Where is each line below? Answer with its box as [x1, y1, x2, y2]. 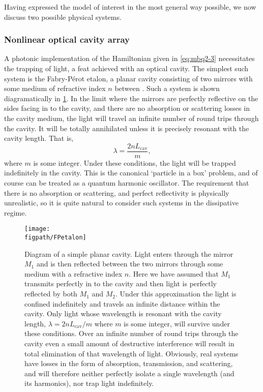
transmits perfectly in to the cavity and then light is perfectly [24, 278, 217, 289]
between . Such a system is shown [114, 83, 220, 94]
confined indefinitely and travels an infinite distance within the [24, 298, 220, 309]
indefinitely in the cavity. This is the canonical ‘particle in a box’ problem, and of [4, 167, 258, 178]
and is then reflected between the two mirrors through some [36, 258, 223, 269]
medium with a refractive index [24, 268, 123, 279]
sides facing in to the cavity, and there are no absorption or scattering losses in [4, 103, 250, 113]
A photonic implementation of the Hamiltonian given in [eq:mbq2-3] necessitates [4, 53, 255, 64]
